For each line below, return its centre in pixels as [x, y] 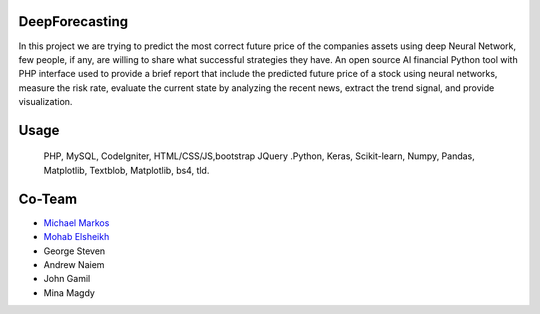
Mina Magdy [69, 292]
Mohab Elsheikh [76, 237]
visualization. [45, 102]
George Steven [74, 251]
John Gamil [67, 279]
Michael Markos [76, 222]
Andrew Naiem [74, 264]
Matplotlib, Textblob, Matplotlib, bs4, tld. [126, 170]
